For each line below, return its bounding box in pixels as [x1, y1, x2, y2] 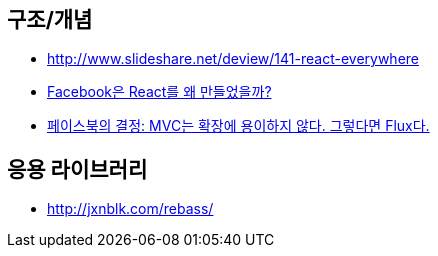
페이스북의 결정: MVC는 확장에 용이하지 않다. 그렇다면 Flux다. [47, 117, 430, 135]
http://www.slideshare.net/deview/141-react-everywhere [47, 50, 420, 68]
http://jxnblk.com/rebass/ [47, 200, 214, 218]
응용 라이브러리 [7, 156, 148, 182]
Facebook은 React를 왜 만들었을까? [47, 83, 272, 101]
